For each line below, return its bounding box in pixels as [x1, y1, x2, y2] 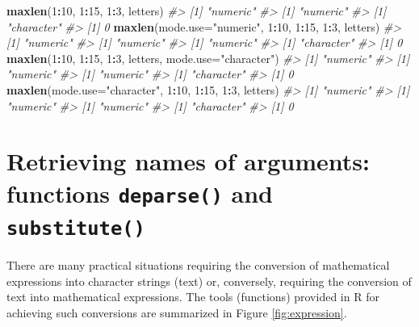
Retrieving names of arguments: [6, 145, 370, 178]
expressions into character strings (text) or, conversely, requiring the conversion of [6, 272, 412, 289]
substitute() [6, 216, 145, 240]
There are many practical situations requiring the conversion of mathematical [6, 256, 390, 273]
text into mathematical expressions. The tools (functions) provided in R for [6, 288, 379, 305]
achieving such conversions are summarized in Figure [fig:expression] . [6, 304, 347, 321]
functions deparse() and [6, 176, 273, 209]
